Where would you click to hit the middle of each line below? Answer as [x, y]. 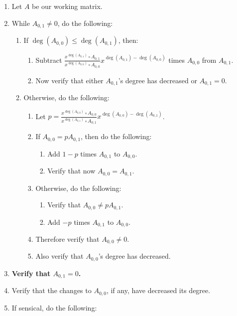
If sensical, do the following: [54, 307]
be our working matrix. [67, 6]
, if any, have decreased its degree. [158, 290]
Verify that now [71, 171]
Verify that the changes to [52, 290]
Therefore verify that [67, 239]
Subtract [49, 60]
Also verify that [59, 256]
